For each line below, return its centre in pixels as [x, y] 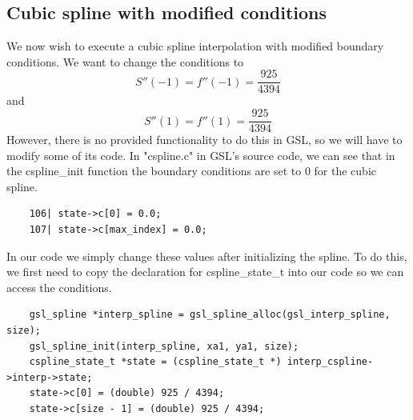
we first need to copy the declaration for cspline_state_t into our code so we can [205, 272]
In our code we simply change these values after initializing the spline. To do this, [207, 256]
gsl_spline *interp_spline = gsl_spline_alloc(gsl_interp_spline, [210, 315]
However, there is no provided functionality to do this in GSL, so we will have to [204, 140]
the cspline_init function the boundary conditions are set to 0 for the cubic [191, 171]
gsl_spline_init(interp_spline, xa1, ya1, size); [164, 346]
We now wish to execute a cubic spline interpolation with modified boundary [195, 46]
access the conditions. [59, 287]
